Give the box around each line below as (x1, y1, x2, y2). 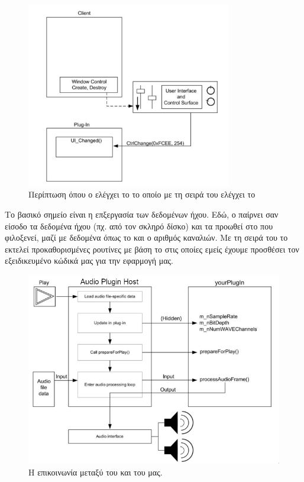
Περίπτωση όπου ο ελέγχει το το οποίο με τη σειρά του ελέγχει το (28, 188, 256, 200)
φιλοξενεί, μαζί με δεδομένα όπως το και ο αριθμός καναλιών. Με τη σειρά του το (5, 231, 288, 244)
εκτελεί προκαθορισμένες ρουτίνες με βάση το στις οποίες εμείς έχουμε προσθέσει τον (5, 242, 299, 255)
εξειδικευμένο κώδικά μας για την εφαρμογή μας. (5, 254, 173, 267)
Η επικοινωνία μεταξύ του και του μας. (28, 465, 163, 478)
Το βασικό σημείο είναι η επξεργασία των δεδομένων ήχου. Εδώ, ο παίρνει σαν (5, 208, 279, 220)
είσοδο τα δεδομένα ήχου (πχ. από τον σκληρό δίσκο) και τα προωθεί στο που (5, 219, 273, 232)
